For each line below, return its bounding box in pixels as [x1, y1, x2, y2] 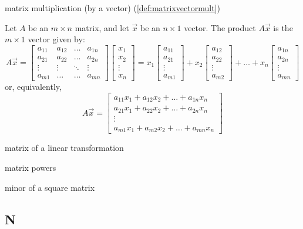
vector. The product [184, 21, 256, 33]
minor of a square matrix [5, 181, 95, 193]
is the [273, 21, 293, 33]
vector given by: [28, 33, 85, 45]
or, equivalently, [5, 80, 62, 93]
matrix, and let [75, 21, 129, 33]
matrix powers [5, 161, 56, 173]
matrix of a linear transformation [5, 142, 124, 154]
